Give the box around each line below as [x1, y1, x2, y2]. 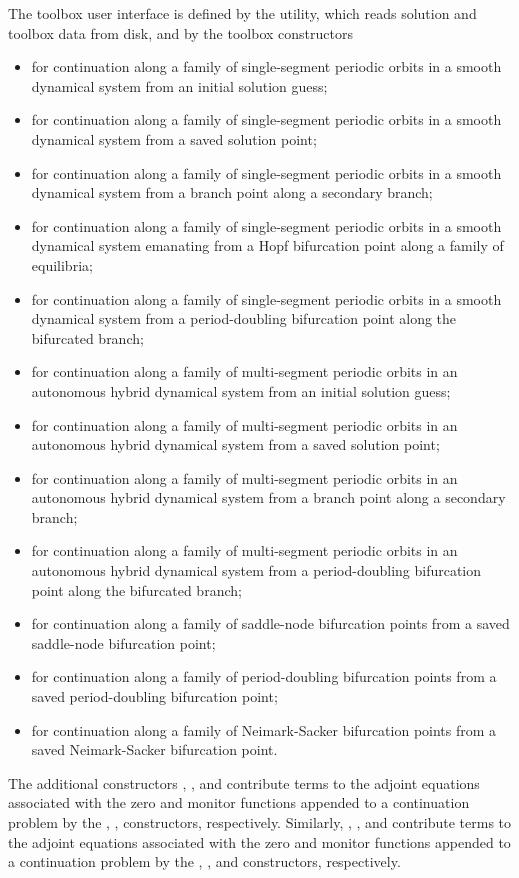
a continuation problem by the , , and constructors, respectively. [8, 851, 401, 872]
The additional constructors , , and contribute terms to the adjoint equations [8, 772, 480, 793]
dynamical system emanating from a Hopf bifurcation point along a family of [31, 235, 504, 256]
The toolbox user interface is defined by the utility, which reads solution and [8, 3, 477, 23]
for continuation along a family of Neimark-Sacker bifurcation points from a [31, 719, 497, 740]
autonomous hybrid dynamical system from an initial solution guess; [31, 380, 451, 401]
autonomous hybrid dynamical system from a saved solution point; [31, 434, 440, 455]
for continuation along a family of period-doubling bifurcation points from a [31, 666, 497, 687]
